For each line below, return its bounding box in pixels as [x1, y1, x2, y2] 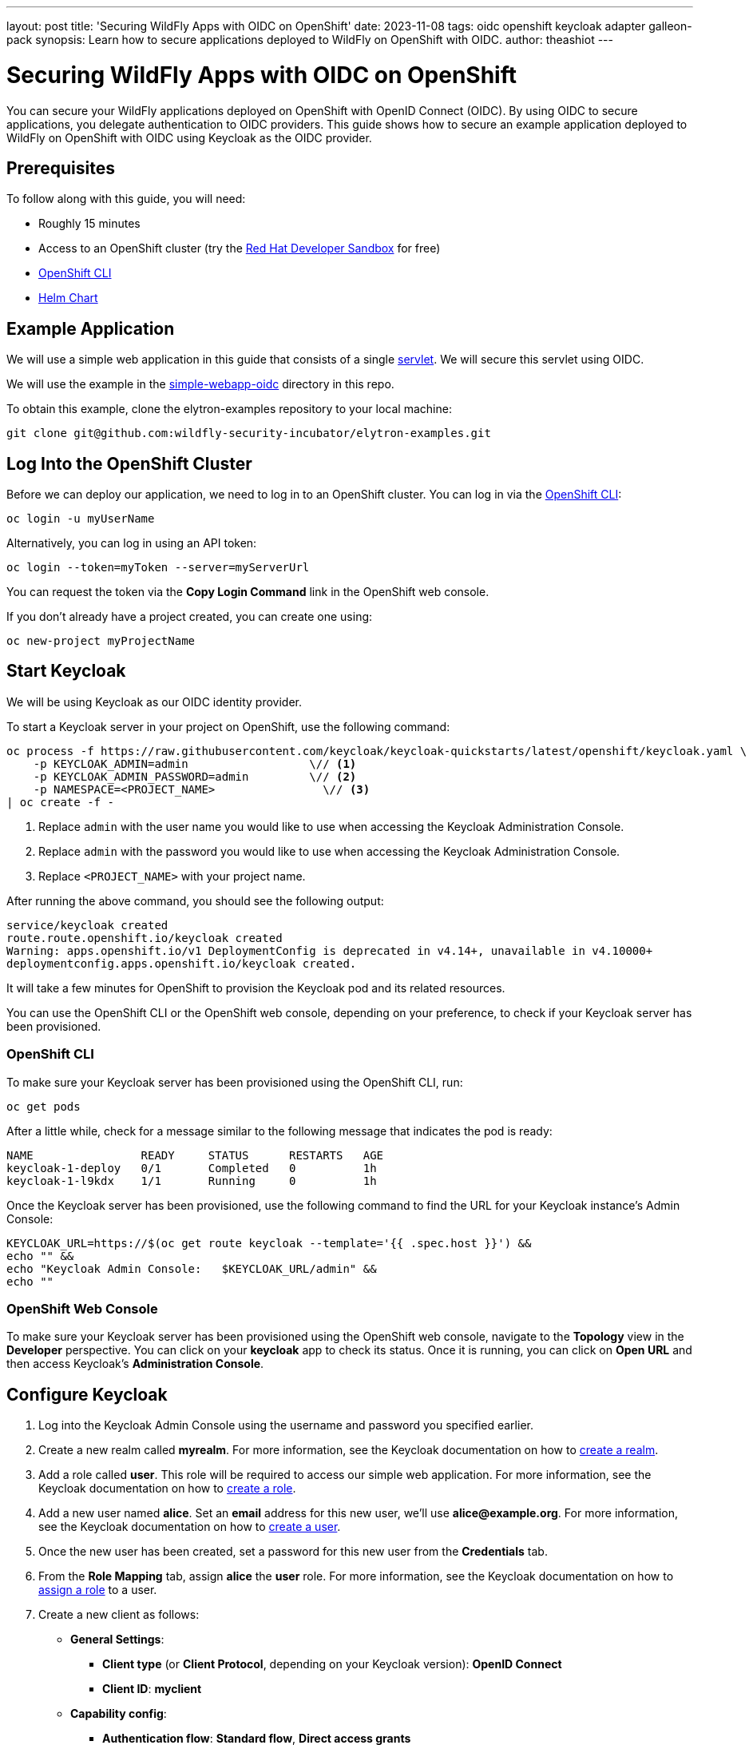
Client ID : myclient [102, 1682, 202, 1696]
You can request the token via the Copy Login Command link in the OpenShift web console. [6, 585, 489, 599]
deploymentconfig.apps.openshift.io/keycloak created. [6, 956, 357, 970]
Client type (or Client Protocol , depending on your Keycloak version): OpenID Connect [102, 1657, 562, 1671]
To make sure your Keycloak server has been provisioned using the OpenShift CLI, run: [6, 1075, 463, 1089]
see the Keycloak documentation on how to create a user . [38, 1520, 341, 1534]
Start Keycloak [6, 661, 126, 682]
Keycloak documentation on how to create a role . [38, 1481, 296, 1496]
